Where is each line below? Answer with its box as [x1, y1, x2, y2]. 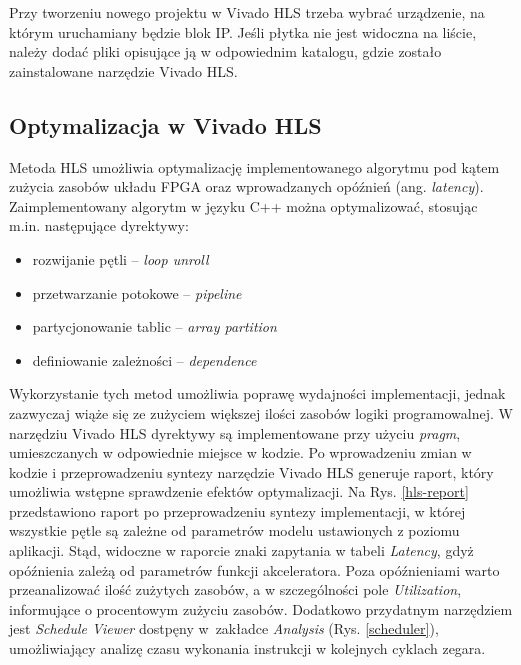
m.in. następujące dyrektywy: [9, 215, 189, 236]
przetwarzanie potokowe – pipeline [32, 282, 242, 303]
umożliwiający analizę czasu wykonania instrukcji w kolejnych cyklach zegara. [9, 638, 486, 659]
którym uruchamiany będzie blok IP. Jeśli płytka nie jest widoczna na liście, [9, 21, 477, 42]
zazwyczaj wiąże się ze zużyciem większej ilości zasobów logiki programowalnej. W [9, 402, 513, 423]
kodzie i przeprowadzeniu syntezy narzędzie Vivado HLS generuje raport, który [9, 461, 494, 482]
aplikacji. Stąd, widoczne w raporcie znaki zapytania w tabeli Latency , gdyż [9, 540, 474, 561]
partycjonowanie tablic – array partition [32, 316, 277, 337]
